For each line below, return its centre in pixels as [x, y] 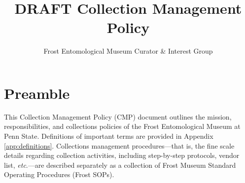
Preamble [37, 93]
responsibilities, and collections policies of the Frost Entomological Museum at [122, 126]
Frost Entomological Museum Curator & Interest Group [128, 51]
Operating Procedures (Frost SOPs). [59, 174]
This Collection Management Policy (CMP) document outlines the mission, [118, 116]
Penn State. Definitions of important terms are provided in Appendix [109, 136]
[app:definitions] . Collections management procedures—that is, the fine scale [119, 145]
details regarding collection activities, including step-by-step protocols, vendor [122, 155]
